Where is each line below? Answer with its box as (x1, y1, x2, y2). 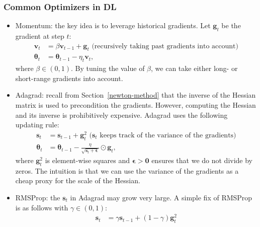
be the (221, 20, 241, 31)
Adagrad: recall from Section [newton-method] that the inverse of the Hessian (15, 90, 256, 100)
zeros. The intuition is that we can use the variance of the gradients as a (15, 165, 239, 176)
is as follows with (15, 202, 68, 212)
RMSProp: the (15, 192, 60, 203)
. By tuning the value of (71, 63, 145, 73)
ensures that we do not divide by (151, 155, 253, 166)
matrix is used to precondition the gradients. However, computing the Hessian (15, 100, 256, 110)
